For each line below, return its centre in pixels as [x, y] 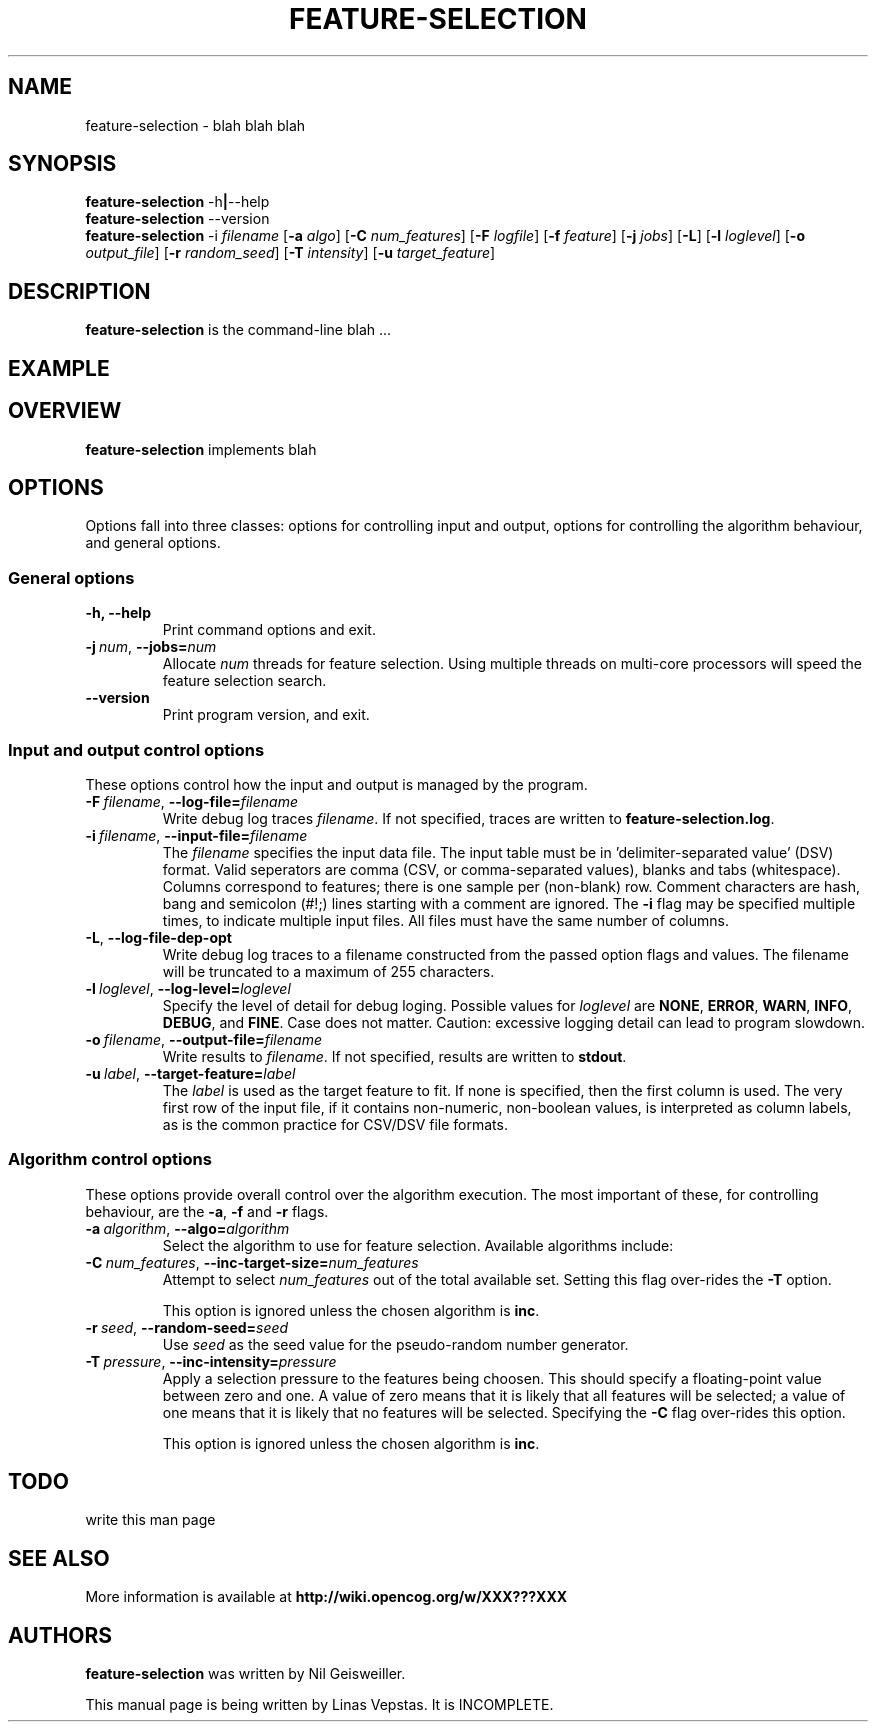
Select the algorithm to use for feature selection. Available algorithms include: [418, 1245]
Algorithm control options [110, 1159]
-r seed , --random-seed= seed [187, 1327]
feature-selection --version [177, 219]
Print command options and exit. [269, 630]
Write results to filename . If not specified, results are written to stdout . [394, 1056]
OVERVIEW [65, 411]
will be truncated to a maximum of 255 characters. [328, 971]
